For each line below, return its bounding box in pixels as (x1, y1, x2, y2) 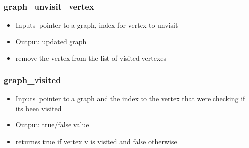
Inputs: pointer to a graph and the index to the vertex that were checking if (15, 93, 245, 104)
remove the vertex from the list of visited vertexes (15, 53, 167, 63)
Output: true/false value (15, 119, 89, 130)
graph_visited (4, 74, 61, 86)
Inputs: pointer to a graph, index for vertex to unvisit (15, 20, 178, 30)
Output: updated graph (15, 36, 87, 46)
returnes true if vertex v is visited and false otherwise (15, 136, 177, 146)
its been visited (15, 103, 62, 113)
